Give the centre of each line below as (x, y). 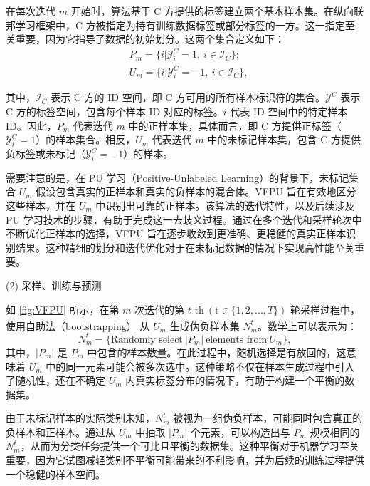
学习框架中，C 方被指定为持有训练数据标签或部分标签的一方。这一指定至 (185, 25)
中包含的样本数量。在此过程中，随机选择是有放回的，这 (217, 352)
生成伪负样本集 (205, 325)
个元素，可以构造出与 (240, 431)
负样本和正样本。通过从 (60, 431)
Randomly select (147, 340)
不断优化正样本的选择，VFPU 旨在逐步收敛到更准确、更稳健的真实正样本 (176, 233)
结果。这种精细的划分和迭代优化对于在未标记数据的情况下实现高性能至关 (185, 247)
